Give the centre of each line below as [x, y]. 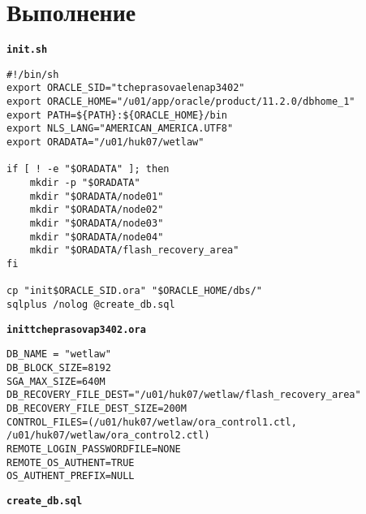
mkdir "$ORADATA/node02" [97, 210]
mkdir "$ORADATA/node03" [97, 223]
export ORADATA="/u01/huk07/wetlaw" [105, 143]
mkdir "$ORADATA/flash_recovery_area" [134, 251]
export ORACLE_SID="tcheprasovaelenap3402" [126, 88]
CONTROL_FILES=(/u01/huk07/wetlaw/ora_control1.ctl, [152, 422]
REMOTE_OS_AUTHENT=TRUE [71, 462]
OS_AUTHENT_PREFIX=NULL [71, 476]
